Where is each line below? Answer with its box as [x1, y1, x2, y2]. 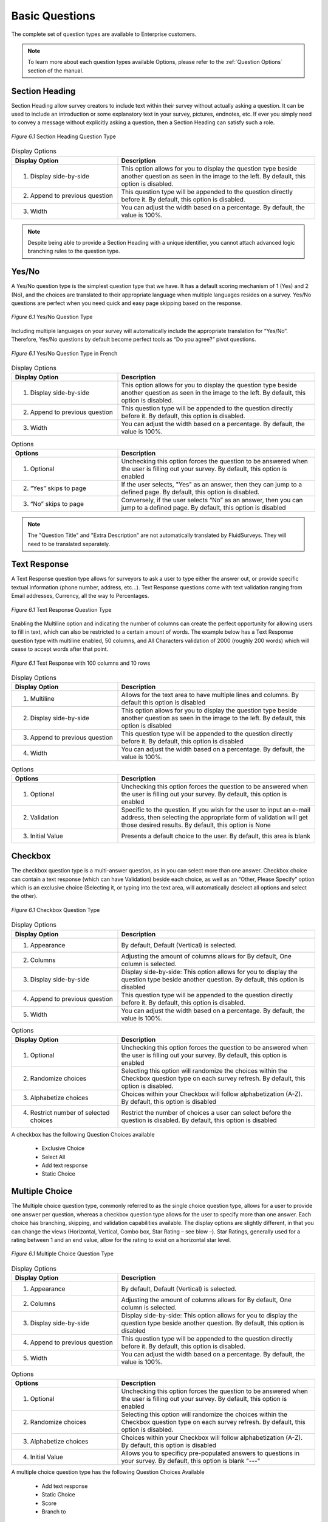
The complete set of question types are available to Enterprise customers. [11, 30, 197, 38]
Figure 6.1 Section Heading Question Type [11, 133, 117, 140]
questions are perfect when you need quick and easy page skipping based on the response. [11, 300, 242, 307]
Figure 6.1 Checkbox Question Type [11, 906, 100, 913]
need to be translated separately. [27, 540, 111, 547]
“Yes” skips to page [30, 484, 86, 493]
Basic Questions [11, 9, 95, 23]
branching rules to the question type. [27, 247, 121, 255]
